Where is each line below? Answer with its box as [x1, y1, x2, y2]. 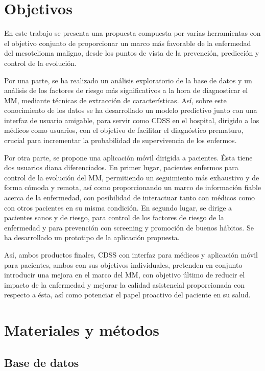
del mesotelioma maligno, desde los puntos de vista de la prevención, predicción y [4, 48, 259, 58]
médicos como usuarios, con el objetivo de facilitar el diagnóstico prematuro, [4, 125, 244, 135]
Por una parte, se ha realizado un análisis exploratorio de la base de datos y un [4, 75, 252, 85]
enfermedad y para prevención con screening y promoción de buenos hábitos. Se [4, 222, 254, 233]
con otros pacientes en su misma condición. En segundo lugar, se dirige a [4, 202, 232, 213]
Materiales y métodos [4, 319, 159, 340]
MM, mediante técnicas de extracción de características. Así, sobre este [4, 95, 227, 105]
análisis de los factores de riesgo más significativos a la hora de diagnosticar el [4, 85, 248, 96]
